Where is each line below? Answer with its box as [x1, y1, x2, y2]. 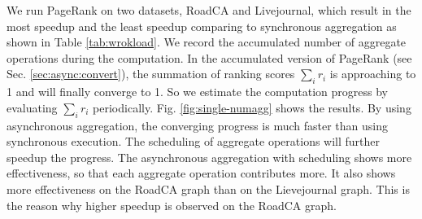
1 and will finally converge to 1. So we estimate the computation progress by [7, 83, 388, 100]
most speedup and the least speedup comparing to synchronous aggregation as [7, 17, 397, 34]
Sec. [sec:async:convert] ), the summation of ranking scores [7, 65, 295, 82]
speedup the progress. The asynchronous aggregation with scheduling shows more [7, 148, 412, 165]
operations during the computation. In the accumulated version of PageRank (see [7, 49, 412, 66]
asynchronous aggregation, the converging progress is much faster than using [7, 116, 388, 134]
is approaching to [329, 65, 416, 82]
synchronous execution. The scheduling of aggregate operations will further [7, 133, 381, 150]
